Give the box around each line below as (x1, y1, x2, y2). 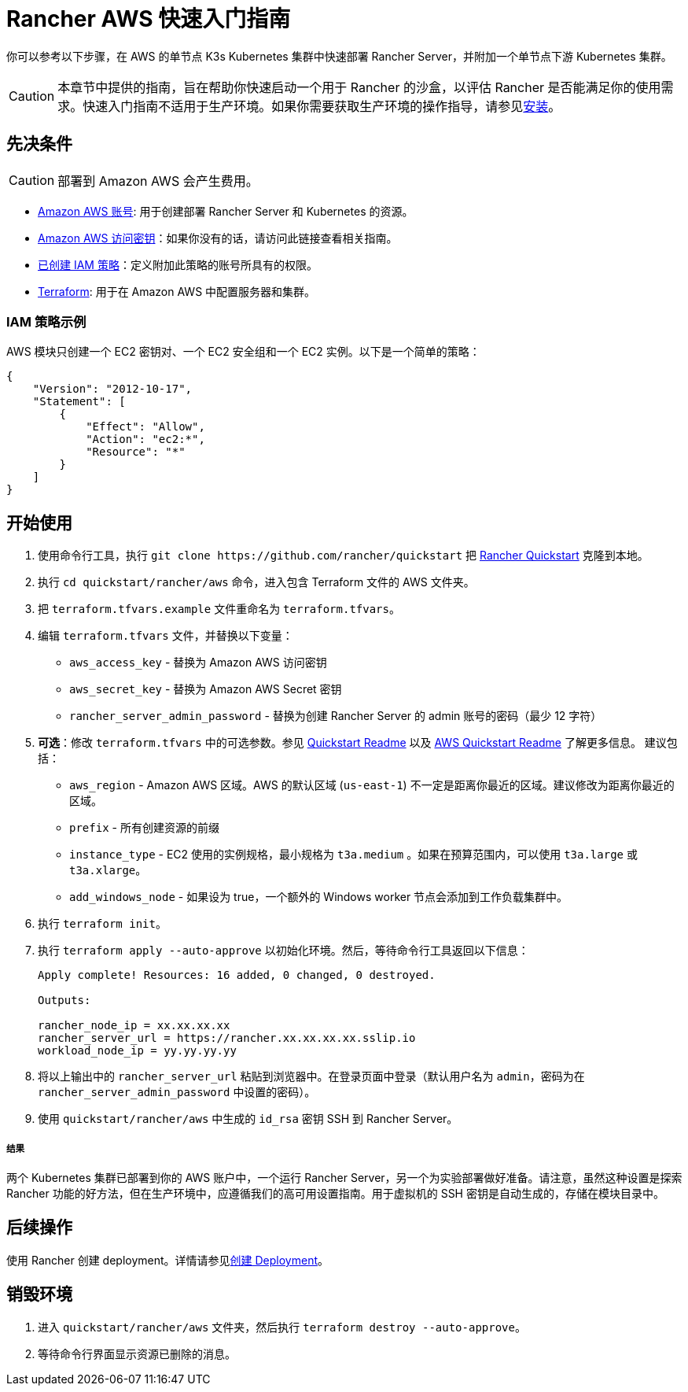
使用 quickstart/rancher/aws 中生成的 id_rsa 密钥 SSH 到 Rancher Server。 (38, 1112, 458, 1126)
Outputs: (38, 994, 91, 1007)
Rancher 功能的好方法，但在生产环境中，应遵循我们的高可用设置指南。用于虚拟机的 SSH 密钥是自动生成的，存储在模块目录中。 (6, 1186, 664, 1200)
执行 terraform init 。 (38, 917, 167, 931)
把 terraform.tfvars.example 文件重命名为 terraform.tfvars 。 (38, 602, 400, 616)
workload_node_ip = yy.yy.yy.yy (38, 1044, 237, 1058)
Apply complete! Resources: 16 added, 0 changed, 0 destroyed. (38, 969, 436, 982)
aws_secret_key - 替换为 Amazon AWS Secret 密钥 (69, 682, 342, 696)
